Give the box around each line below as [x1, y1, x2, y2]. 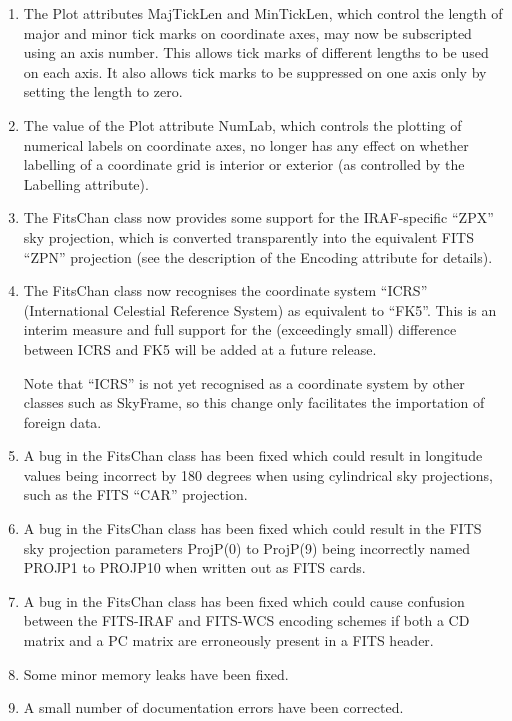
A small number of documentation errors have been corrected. [23, 697, 404, 718]
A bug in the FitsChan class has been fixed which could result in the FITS [23, 518, 482, 539]
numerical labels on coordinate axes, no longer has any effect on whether [23, 134, 469, 155]
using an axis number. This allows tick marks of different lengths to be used [23, 42, 489, 63]
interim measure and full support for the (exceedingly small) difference [23, 319, 457, 340]
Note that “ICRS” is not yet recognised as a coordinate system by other [23, 372, 465, 393]
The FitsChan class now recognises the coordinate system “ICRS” [23, 280, 428, 301]
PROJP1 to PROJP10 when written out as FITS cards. [23, 557, 366, 578]
